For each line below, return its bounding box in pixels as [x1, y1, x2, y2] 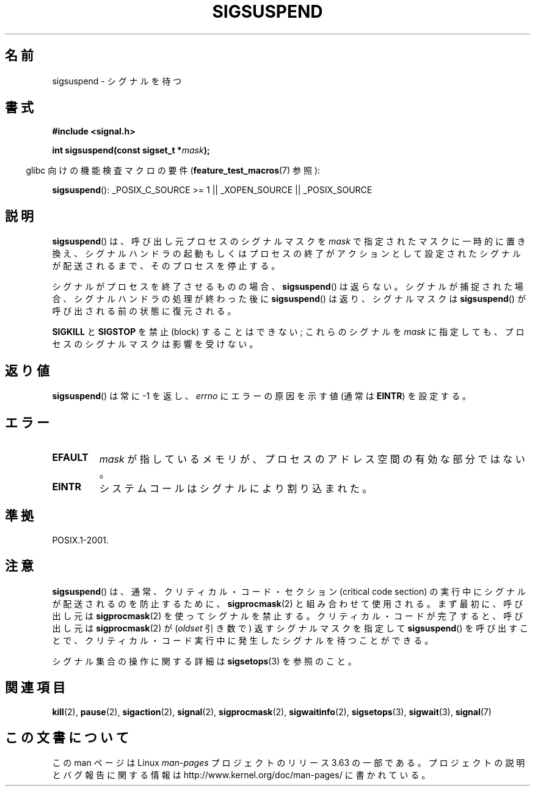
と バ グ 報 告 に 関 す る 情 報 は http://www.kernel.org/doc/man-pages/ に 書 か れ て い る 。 [52, 770, 431, 781]
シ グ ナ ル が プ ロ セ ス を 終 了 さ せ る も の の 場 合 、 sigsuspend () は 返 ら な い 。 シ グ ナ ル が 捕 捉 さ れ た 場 [52, 281, 523, 292]
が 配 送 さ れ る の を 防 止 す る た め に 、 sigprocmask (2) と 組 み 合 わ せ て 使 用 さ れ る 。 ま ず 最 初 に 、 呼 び [52, 598, 523, 609]
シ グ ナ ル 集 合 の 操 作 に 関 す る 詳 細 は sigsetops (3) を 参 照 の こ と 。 [52, 655, 357, 666]
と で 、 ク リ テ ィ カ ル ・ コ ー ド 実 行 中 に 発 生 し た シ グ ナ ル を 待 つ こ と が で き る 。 [52, 635, 434, 646]
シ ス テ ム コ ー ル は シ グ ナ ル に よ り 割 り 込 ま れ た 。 [99, 482, 373, 495]
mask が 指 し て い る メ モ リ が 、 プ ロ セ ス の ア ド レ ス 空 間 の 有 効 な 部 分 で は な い [99, 452, 525, 465]
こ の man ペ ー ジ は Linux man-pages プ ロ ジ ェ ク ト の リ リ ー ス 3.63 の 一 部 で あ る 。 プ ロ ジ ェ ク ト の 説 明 [52, 757, 525, 768]
